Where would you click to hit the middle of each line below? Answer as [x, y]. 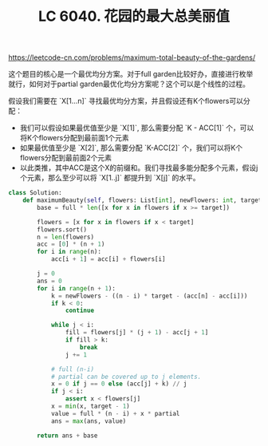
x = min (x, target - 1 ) [90, 407]
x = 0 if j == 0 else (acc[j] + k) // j [119, 384]
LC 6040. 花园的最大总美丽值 [134, 16]
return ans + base [67, 436]
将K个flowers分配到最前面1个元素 [74, 138]
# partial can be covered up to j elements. [126, 377]
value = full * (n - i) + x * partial [115, 413]
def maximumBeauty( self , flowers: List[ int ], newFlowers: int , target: [144, 200]
